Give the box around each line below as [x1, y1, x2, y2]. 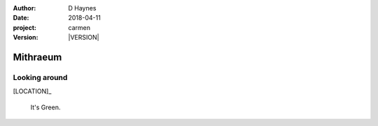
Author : [13, 4, 36, 12]
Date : [13, 14, 29, 22]
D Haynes [68, 4, 97, 12]
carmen [68, 23, 91, 31]
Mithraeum [13, 51, 62, 63]
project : [13, 23, 36, 31]
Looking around [13, 72, 68, 82]
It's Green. [30, 103, 61, 111]
